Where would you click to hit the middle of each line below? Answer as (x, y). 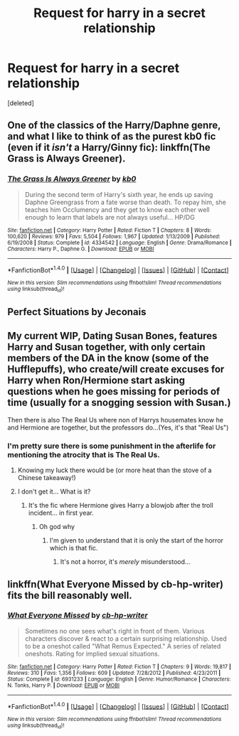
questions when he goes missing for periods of (114, 391)
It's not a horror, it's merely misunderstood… (125, 562)
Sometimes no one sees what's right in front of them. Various (115, 631)
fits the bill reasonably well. (70, 595)
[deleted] (21, 103)
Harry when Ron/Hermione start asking (96, 381)
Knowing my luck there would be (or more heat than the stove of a (115, 470)
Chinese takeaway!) (47, 478)
